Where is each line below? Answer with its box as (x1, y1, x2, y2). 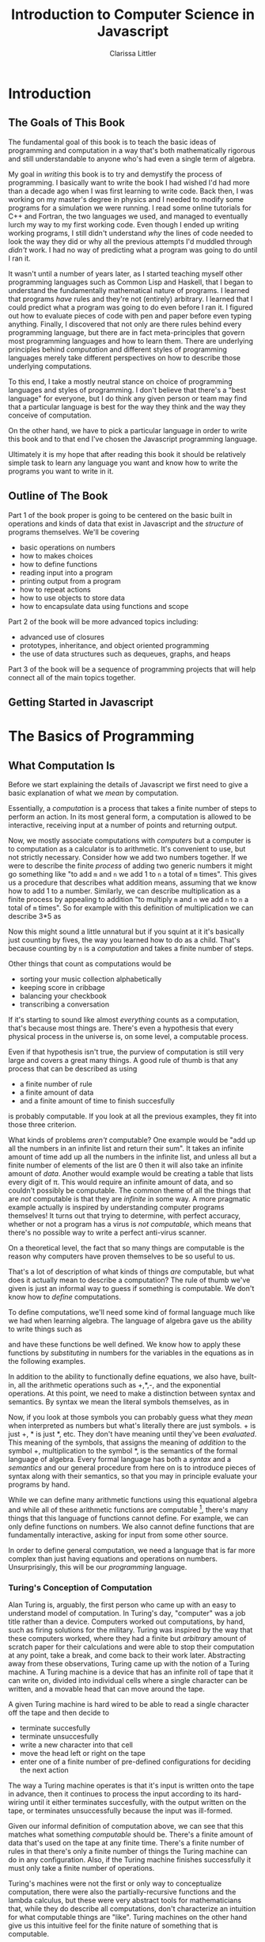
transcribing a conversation (19, 1000, 109, 1009)
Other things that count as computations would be (8, 958, 172, 968)
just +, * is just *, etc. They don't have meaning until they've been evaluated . (8, 1429, 257, 1438)
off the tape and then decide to (8, 1708, 109, 1717)
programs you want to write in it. (8, 466, 114, 476)
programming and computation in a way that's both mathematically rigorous (8, 145, 256, 155)
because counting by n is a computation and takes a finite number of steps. (8, 943, 255, 953)
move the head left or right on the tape (19, 1748, 146, 1757)
